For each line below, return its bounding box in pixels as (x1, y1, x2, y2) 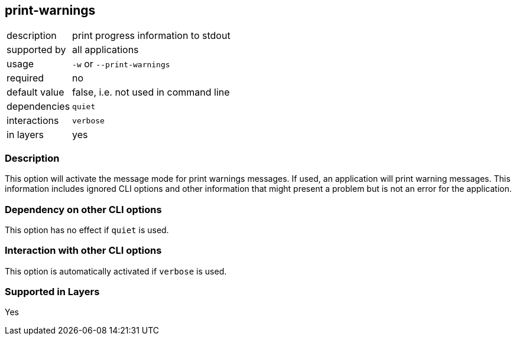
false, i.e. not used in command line (72, 86, 230, 99)
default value (7, 86, 64, 99)
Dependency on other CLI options (5, 203, 162, 215)
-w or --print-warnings (72, 58, 170, 70)
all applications (72, 44, 139, 56)
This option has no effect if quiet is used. (5, 224, 169, 235)
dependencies (7, 100, 70, 113)
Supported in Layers (5, 286, 100, 298)
